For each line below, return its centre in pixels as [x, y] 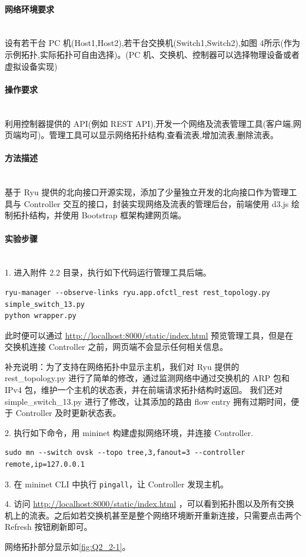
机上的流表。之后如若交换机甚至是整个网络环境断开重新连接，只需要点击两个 [153, 515]
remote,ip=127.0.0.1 [45, 465]
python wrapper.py [41, 316]
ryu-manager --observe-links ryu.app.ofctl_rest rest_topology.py [138, 292]
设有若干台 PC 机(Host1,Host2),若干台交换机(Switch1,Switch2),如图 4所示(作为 [153, 43]
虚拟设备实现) [31, 66]
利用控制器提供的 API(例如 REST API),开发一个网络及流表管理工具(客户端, [149, 123]
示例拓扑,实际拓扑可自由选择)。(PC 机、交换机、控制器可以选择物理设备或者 [152, 54]
